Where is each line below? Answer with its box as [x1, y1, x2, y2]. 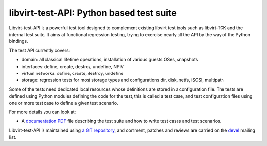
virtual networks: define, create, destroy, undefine [21, 70, 124, 76]
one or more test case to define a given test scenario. [9, 100, 118, 106]
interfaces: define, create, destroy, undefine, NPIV [21, 63, 124, 69]
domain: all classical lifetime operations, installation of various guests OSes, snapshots [21, 57, 198, 63]
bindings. [9, 38, 28, 44]
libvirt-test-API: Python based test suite [9, 7, 177, 18]
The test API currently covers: [9, 47, 70, 53]
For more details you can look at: [9, 109, 76, 115]
